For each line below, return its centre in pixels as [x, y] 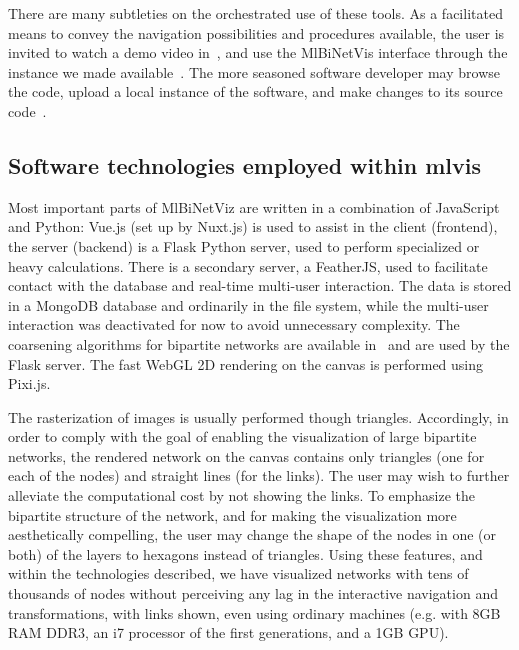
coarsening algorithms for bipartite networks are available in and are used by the [259, 343]
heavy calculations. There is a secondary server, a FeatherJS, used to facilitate [248, 265]
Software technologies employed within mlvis [245, 164]
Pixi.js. [29, 383]
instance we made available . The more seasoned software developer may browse [254, 71]
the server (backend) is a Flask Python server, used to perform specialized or [244, 245]
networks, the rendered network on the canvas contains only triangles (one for [246, 455]
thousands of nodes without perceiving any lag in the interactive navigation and [253, 593]
